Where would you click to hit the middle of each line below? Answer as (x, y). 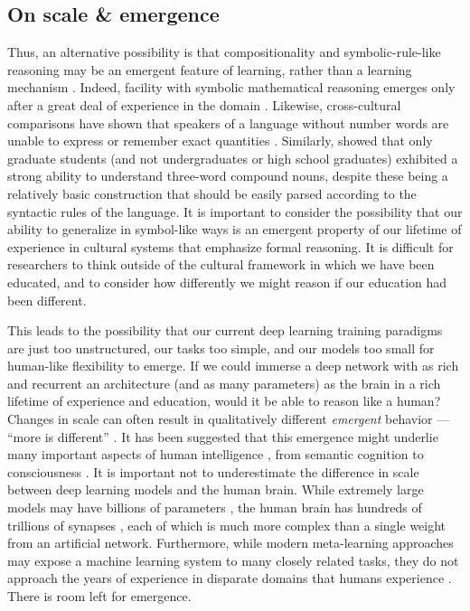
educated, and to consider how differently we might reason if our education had (227, 282)
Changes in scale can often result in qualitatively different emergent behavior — (229, 419)
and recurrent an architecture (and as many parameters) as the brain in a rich (224, 383)
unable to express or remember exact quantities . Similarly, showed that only (220, 141)
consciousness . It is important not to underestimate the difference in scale (213, 471)
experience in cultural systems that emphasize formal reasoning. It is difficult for (230, 246)
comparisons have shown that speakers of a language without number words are (228, 122)
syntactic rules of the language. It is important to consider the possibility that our (235, 211)
